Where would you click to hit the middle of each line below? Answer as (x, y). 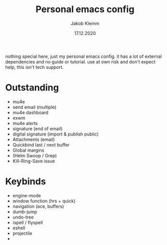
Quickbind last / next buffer (41, 145)
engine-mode (27, 195)
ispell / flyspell (28, 222)
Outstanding (32, 88)
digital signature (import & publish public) (55, 134)
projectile (22, 233)
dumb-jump (25, 212)
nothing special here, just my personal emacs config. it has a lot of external (83, 56)
